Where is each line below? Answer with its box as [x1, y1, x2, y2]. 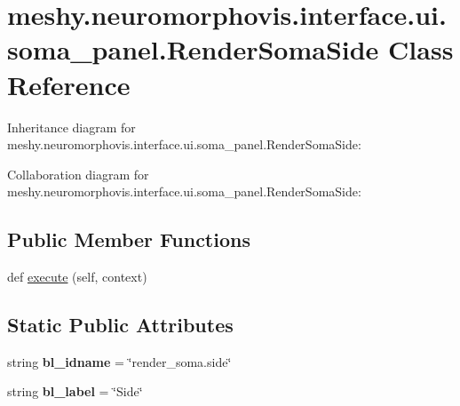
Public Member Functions [7, 226, 250, 253]
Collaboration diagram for [7, 164, 149, 183]
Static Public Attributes [7, 311, 234, 338]
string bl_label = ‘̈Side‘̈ [7, 382, 143, 401]
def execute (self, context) [7, 267, 147, 286]
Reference [7, 66, 131, 102]
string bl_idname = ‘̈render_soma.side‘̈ [7, 352, 232, 370]
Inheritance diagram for [7, 117, 136, 136]
